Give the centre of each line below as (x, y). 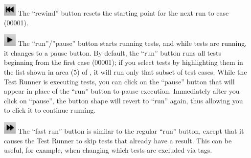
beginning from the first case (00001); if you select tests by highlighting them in (124, 62)
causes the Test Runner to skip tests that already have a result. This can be (118, 140)
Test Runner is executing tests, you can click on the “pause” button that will (119, 81)
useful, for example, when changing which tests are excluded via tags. (108, 150)
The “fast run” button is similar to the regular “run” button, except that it (131, 130)
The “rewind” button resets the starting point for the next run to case (123, 13)
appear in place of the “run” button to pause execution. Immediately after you (122, 91)
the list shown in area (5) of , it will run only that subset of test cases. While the (125, 71)
